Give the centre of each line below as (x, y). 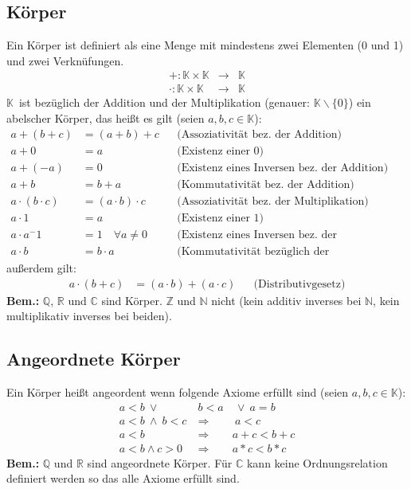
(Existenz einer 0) (220, 151)
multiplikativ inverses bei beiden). (89, 316)
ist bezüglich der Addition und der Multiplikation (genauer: (164, 102)
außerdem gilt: (41, 267)
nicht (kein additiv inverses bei (286, 300)
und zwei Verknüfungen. (65, 60)
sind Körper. (132, 300)
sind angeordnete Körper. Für (160, 462)
